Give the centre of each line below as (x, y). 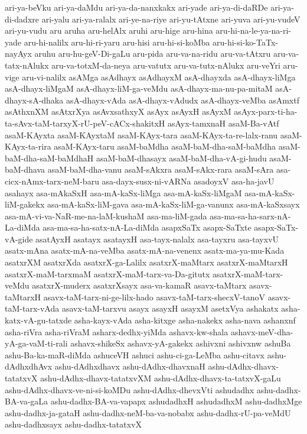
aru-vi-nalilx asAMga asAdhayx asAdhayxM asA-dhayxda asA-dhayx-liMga (159, 77)
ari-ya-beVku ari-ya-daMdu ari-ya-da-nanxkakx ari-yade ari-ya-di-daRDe (136, 7)
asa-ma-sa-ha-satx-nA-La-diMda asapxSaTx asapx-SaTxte (147, 227)
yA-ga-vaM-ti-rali (36, 343)
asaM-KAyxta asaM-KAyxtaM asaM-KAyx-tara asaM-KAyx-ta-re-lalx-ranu (141, 135)
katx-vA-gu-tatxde (38, 320)
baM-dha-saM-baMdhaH (49, 158)
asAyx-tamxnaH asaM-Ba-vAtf (223, 123)
